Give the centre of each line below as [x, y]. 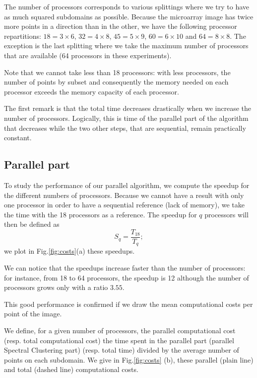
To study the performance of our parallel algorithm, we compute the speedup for [127, 185]
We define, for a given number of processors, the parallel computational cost [120, 330]
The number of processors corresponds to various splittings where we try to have [127, 6]
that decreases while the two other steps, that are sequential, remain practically [125, 128]
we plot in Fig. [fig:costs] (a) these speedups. [69, 251]
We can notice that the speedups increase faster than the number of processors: [125, 268]
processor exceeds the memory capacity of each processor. [92, 91]
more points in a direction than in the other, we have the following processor [121, 26]
